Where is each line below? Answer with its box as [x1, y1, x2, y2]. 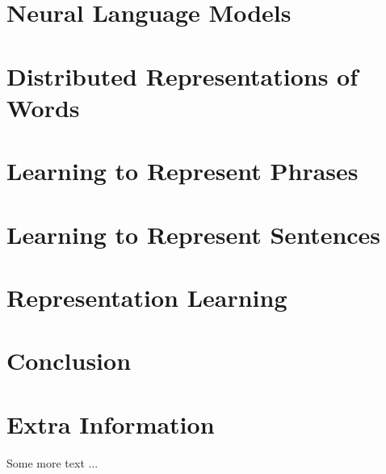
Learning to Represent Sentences [6, 217, 381, 250]
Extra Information [6, 407, 215, 440]
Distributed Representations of [6, 59, 359, 92]
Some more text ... [6, 454, 99, 471]
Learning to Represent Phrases [6, 154, 359, 187]
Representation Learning [6, 280, 287, 313]
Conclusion [6, 344, 132, 377]
